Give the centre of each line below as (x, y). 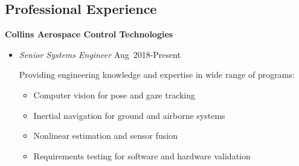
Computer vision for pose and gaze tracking (114, 94)
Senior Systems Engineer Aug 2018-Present (100, 54)
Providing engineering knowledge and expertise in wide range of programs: (157, 75)
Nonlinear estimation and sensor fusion (105, 136)
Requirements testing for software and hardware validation (142, 155)
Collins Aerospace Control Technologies (89, 34)
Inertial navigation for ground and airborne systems (129, 115)
